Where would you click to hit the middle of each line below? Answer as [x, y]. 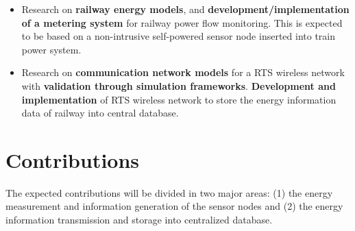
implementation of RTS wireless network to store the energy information [179, 99]
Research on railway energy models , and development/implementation [185, 9]
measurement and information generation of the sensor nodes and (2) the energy [174, 206]
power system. [51, 49]
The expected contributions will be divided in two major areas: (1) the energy [169, 192]
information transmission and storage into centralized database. [139, 220]
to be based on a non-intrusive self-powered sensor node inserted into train [179, 36]
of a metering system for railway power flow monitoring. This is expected [182, 22]
